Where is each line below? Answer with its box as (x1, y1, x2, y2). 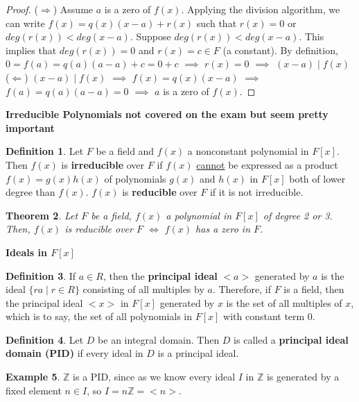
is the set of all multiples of (226, 295, 342, 310)
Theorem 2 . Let (6, 208, 78, 222)
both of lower (289, 171, 346, 185)
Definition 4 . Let (6, 332, 84, 346)
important (6, 120, 55, 135)
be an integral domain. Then (98, 332, 220, 346)
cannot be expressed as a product (196, 157, 338, 171)
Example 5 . (6, 369, 60, 384)
